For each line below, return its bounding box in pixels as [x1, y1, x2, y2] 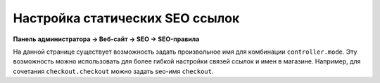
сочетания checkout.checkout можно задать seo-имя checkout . [13, 67, 214, 75]
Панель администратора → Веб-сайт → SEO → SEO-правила [13, 35, 200, 43]
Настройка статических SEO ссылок [13, 10, 240, 26]
